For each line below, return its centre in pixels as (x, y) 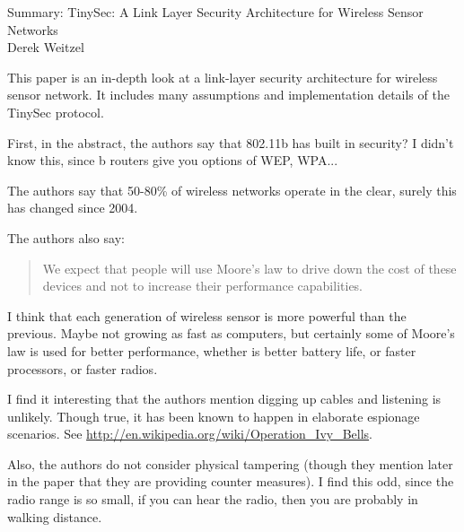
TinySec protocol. (56, 112)
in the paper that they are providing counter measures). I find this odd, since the (231, 481)
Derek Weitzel (46, 47)
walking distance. (55, 516)
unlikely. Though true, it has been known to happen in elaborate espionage (214, 416)
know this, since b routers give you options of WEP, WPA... (173, 160)
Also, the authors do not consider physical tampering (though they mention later (230, 463)
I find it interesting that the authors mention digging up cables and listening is (224, 399)
